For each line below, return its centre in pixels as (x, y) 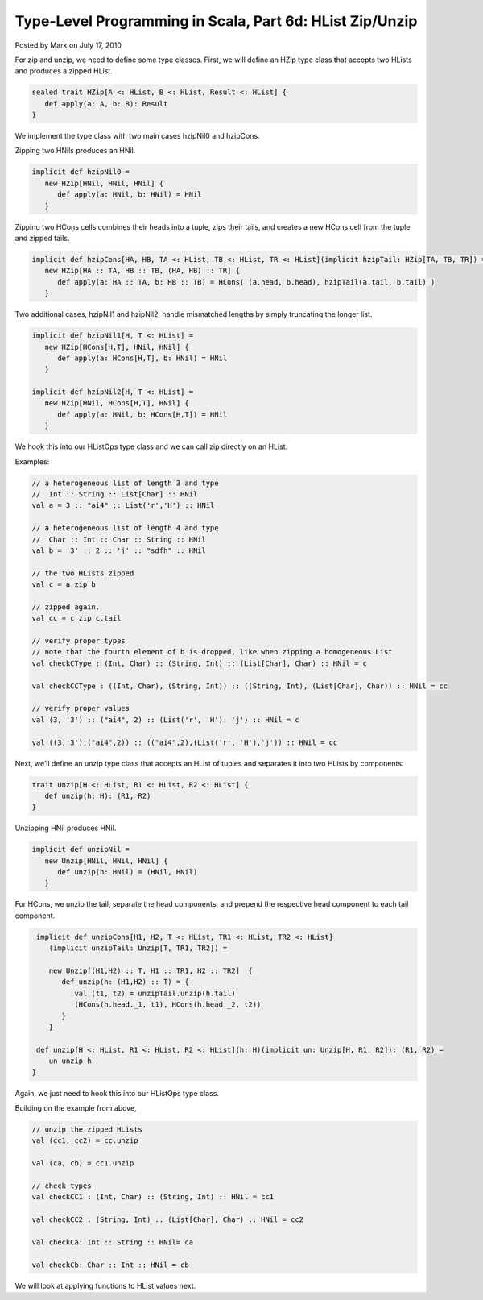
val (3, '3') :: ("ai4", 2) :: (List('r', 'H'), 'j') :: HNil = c (165, 720)
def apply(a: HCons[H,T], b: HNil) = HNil (142, 358)
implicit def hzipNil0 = (81, 172)
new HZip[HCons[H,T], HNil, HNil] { (117, 347)
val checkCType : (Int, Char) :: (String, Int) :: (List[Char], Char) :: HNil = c (200, 663)
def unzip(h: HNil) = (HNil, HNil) (128, 872)
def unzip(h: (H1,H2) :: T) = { (125, 982)
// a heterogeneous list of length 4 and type (125, 528)
